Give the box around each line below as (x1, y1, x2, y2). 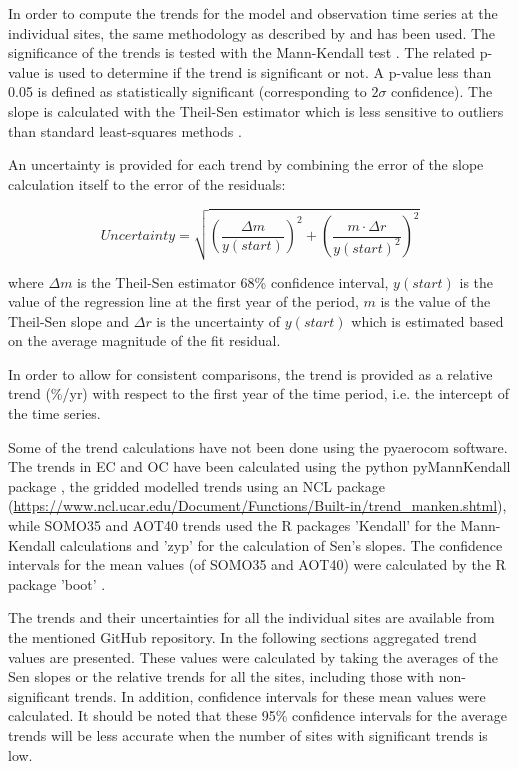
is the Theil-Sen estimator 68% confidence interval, (77, 271, 389, 292)
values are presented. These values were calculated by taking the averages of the (8, 646, 499, 667)
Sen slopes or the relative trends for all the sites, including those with (8, 666, 435, 687)
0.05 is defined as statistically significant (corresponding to (8, 81, 367, 102)
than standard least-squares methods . (8, 120, 242, 141)
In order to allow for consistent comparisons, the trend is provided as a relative (8, 363, 493, 384)
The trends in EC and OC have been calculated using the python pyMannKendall (8, 456, 511, 477)
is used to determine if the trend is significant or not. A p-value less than (44, 61, 492, 82)
